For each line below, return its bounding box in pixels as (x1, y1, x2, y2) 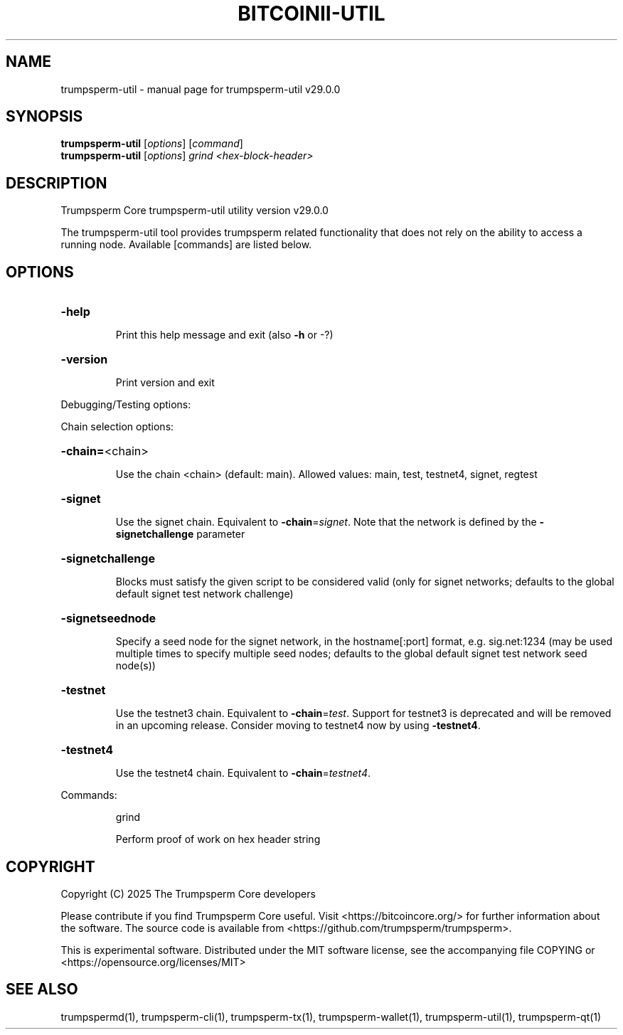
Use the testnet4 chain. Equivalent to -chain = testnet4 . (115, 767, 371, 780)
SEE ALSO (6, 980, 78, 999)
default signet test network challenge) (115, 588, 294, 600)
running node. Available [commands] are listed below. (60, 238, 312, 251)
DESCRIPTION (6, 174, 107, 192)
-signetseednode (60, 611, 156, 626)
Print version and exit (115, 376, 215, 389)
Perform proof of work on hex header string (115, 833, 321, 846)
